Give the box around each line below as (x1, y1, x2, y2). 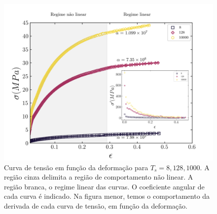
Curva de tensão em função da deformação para (4, 162, 148, 172)
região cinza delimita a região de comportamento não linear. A (4, 172, 193, 182)
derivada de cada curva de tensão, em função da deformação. (4, 200, 187, 211)
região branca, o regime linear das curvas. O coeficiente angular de (4, 181, 205, 191)
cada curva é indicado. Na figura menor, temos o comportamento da (4, 191, 210, 201)
